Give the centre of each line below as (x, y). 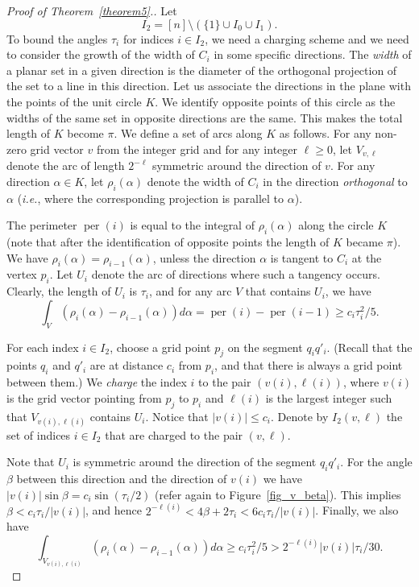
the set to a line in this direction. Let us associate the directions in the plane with (209, 86)
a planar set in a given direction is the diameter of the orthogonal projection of (202, 70)
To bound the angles (57, 38)
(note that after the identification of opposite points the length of (168, 241)
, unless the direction (204, 257)
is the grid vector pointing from (84, 397)
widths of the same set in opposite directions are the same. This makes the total (205, 117)
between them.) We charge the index (97, 382)
